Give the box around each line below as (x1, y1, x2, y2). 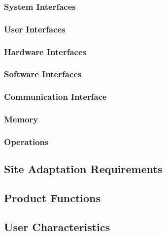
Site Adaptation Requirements (4, 161, 163, 176)
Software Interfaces (4, 68, 82, 80)
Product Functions (4, 190, 101, 206)
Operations (4, 135, 49, 147)
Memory (4, 113, 38, 125)
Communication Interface (4, 90, 107, 103)
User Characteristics (4, 219, 110, 234)
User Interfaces (4, 23, 66, 35)
